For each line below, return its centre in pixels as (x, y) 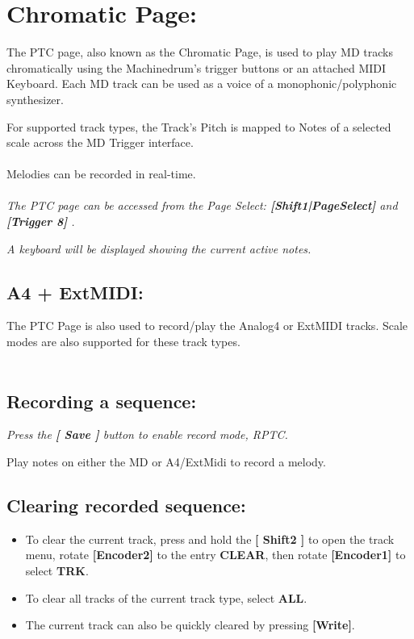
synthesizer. (35, 99)
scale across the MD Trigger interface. (100, 142)
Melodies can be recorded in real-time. (101, 174)
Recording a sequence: (102, 401)
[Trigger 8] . (41, 221)
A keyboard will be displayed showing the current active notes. (159, 248)
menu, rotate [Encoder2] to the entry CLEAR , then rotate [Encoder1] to (215, 555)
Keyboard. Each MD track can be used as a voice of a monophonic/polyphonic (202, 84)
